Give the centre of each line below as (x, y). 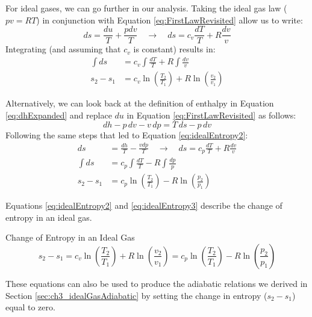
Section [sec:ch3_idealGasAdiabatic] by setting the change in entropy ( (136, 295)
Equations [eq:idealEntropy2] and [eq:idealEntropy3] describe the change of (144, 205)
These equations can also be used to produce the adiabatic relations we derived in (157, 283)
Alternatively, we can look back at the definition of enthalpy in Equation (140, 103)
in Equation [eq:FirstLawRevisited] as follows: (211, 115)
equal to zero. (30, 307)
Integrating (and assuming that (63, 49)
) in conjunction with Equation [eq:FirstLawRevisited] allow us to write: (170, 20)
